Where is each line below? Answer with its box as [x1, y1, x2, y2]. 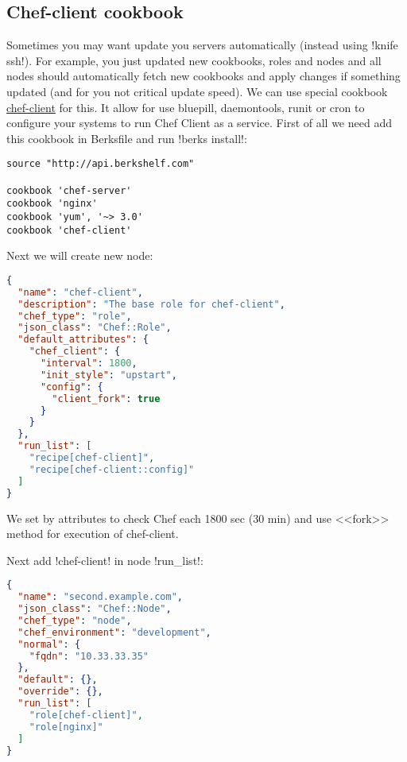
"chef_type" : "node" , [17, 614, 132, 626]
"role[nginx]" [29, 721, 103, 733]
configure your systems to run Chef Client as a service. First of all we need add [6, 114, 392, 131]
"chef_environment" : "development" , [17, 626, 211, 638]
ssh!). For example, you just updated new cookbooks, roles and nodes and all [6, 52, 382, 68]
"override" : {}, [17, 686, 103, 698]
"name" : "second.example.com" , [17, 591, 183, 603]
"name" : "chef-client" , [17, 286, 143, 298]
